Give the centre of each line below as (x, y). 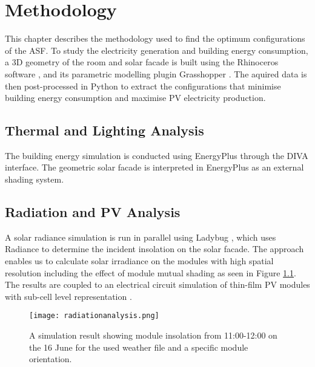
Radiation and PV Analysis (93, 212)
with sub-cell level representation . (68, 296)
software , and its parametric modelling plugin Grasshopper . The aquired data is (156, 73)
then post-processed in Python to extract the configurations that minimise (143, 86)
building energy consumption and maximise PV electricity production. (135, 98)
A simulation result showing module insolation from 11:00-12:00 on (153, 335)
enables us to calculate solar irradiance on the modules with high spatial (139, 261)
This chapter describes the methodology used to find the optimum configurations (155, 38)
